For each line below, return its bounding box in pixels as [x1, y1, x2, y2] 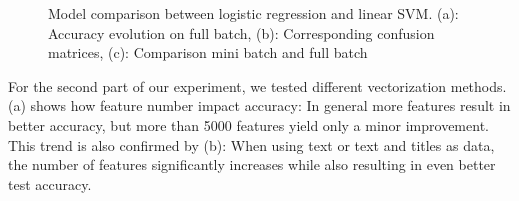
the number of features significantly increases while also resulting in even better [8, 154, 496, 175]
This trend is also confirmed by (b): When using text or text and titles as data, [8, 134, 495, 155]
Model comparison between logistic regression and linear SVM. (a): [48, 3, 459, 23]
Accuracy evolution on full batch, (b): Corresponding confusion [48, 22, 435, 43]
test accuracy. [8, 173, 92, 194]
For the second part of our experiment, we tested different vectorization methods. [8, 75, 507, 96]
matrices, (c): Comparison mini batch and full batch [48, 42, 368, 63]
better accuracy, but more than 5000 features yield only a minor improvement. [8, 114, 489, 135]
